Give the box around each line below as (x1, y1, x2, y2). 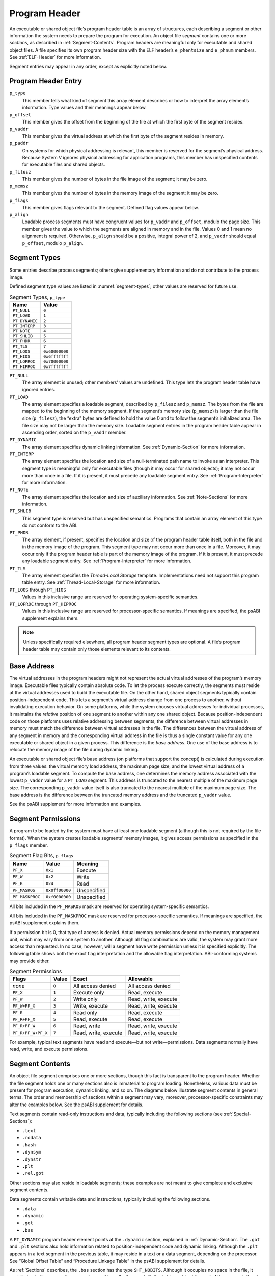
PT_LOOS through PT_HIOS (9, 586, 66, 593)
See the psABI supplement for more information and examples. (9, 801, 142, 807)
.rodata (22, 1135, 42, 1141)
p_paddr (9, 140, 29, 146)
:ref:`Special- (223, 1111, 252, 1117)
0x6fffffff (43, 354, 69, 359)
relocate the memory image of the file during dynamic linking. (9, 747, 139, 753)
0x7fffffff (43, 364, 69, 370)
